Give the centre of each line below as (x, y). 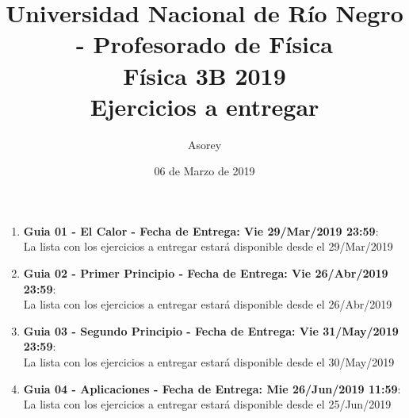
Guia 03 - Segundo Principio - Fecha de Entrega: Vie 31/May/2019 (211, 330)
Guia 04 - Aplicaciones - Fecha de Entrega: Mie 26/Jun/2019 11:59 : (212, 388)
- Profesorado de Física (204, 44)
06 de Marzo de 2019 (204, 171)
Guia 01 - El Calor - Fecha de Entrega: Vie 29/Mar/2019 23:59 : (201, 230)
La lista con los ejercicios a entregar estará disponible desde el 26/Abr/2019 (208, 304)
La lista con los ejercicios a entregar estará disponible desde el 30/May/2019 (209, 362)
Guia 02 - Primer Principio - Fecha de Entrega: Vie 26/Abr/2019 (206, 273)
